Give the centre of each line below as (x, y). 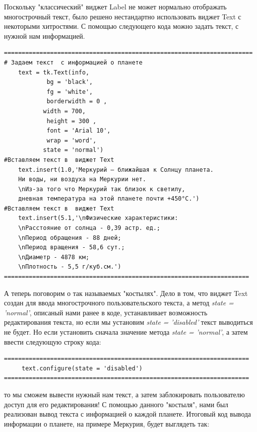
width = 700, (64, 111)
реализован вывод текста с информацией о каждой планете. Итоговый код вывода (128, 414)
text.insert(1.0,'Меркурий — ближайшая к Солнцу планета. (116, 170)
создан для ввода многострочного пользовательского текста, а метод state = (119, 303)
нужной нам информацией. (45, 36)
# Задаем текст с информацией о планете (73, 62)
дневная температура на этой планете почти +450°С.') (109, 199)
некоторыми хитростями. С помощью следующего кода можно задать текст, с (121, 26)
